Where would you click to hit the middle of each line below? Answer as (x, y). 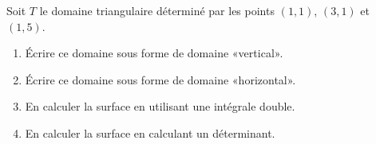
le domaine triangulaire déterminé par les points (157, 10)
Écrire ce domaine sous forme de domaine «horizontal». (160, 79)
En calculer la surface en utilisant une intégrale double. (160, 106)
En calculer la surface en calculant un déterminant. (150, 132)
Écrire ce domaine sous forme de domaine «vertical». (154, 53)
